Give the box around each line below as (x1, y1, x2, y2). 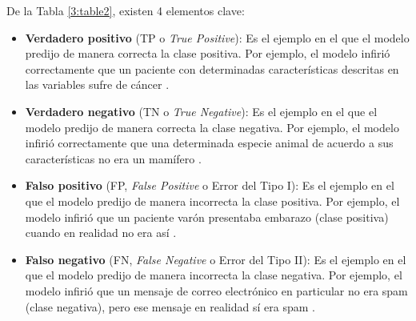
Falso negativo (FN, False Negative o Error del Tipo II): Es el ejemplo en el (25, 251, 406, 267)
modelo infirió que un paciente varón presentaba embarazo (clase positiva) (25, 208, 389, 225)
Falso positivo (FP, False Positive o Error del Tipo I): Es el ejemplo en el (25, 177, 394, 194)
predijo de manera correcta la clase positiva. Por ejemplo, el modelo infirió (25, 45, 390, 62)
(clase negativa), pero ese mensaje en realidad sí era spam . (25, 298, 315, 315)
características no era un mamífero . (25, 150, 202, 167)
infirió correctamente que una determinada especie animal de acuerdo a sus (25, 134, 394, 151)
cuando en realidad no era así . (25, 224, 177, 241)
